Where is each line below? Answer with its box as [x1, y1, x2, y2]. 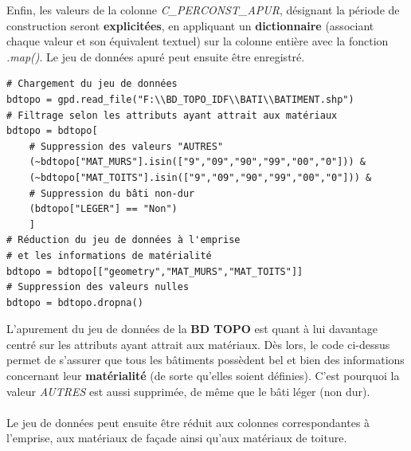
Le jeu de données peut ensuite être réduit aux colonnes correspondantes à [6, 414, 370, 430]
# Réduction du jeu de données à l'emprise [6, 234, 241, 246]
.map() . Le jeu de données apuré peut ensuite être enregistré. [6, 48, 305, 65]
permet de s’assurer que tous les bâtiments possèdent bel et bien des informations [6, 351, 405, 368]
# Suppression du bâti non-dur [29, 187, 195, 199]
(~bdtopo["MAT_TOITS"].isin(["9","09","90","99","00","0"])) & [29, 171, 372, 183]
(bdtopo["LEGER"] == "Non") [29, 203, 178, 215]
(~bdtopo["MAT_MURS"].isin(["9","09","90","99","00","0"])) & [29, 156, 366, 168]
